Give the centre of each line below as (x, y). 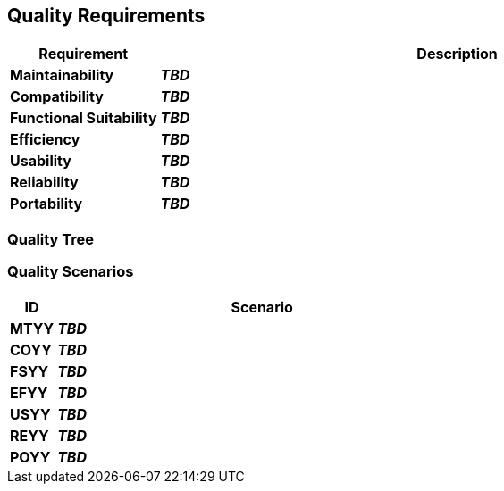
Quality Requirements (106, 16)
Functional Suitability (84, 118)
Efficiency (45, 140)
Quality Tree (51, 239)
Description (457, 54)
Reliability (44, 183)
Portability (46, 204)
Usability (41, 161)
